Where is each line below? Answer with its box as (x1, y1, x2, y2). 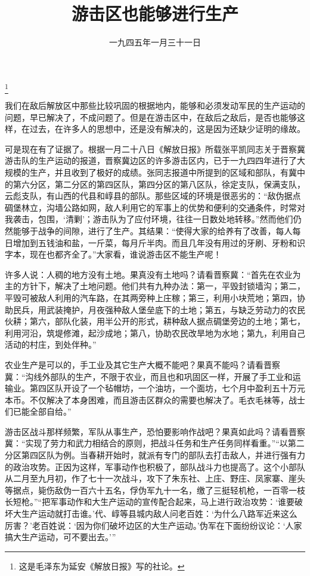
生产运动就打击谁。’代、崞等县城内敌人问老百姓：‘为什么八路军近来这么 (21, 507, 297, 520)
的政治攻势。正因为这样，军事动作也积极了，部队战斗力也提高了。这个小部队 (5, 460, 305, 473)
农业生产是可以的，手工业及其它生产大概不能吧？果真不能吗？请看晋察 (5, 358, 280, 370)
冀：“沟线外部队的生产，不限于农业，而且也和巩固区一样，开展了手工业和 (5, 370, 293, 382)
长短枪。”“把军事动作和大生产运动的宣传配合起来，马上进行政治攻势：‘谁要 (5, 495, 295, 508)
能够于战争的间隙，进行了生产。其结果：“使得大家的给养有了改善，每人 (13, 224, 293, 237)
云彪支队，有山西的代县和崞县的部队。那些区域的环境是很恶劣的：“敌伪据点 (5, 189, 301, 202)
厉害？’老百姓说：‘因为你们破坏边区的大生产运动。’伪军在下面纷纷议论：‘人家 (5, 519, 302, 531)
